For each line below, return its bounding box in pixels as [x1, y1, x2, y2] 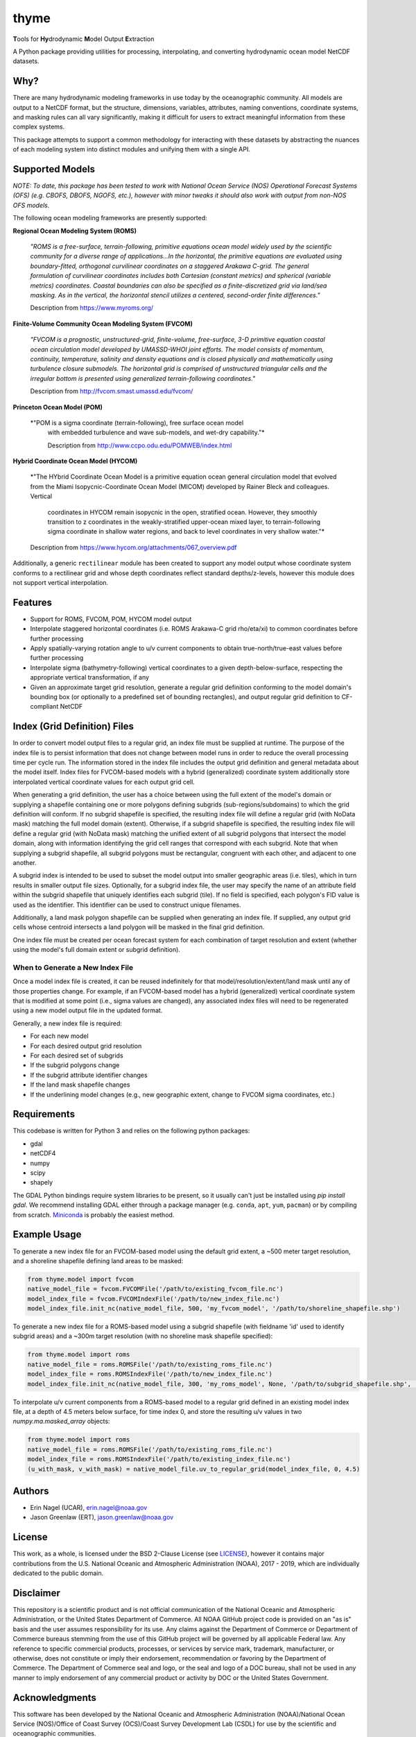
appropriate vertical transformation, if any [30, 673, 149, 682]
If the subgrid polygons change [30, 1061, 120, 1069]
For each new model [30, 1032, 89, 1040]
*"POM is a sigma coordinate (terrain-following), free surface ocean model [30, 418, 244, 427]
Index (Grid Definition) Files [12, 721, 135, 732]
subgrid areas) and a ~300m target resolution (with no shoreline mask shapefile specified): [12, 1332, 273, 1340]
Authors [12, 1485, 49, 1497]
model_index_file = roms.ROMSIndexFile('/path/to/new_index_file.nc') [27, 1370, 273, 1378]
